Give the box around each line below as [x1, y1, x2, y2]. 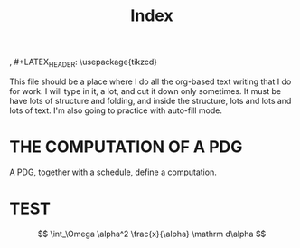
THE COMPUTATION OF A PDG [9, 137, 243, 157]
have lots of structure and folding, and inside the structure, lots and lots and [9, 95, 292, 106]
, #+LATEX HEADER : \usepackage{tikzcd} [9, 56, 158, 69]
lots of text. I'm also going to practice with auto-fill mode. [9, 105, 223, 116]
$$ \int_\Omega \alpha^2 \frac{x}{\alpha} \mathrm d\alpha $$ [37, 228, 267, 239]
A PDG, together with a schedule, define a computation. [9, 167, 217, 177]
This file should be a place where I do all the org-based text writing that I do [9, 76, 292, 87]
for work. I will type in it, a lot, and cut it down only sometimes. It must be [9, 85, 282, 96]
